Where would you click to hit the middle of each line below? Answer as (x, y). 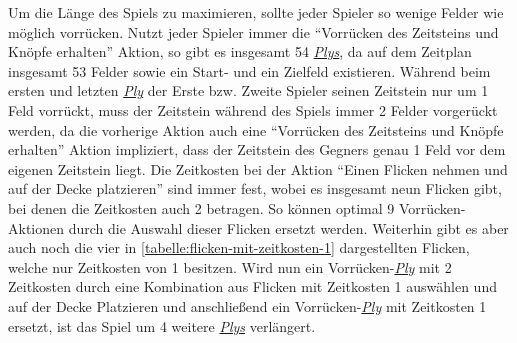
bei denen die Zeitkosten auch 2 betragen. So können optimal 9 (201, 207)
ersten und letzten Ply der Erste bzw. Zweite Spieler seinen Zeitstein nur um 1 (248, 90)
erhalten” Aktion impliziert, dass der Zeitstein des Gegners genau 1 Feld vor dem (257, 149)
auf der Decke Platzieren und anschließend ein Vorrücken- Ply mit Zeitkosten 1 (247, 305)
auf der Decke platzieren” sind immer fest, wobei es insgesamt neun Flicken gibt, (255, 188)
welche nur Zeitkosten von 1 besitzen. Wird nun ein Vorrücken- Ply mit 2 (230, 266)
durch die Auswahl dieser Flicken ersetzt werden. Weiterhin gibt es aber (288, 227)
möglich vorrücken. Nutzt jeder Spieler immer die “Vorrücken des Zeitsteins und (253, 31)
